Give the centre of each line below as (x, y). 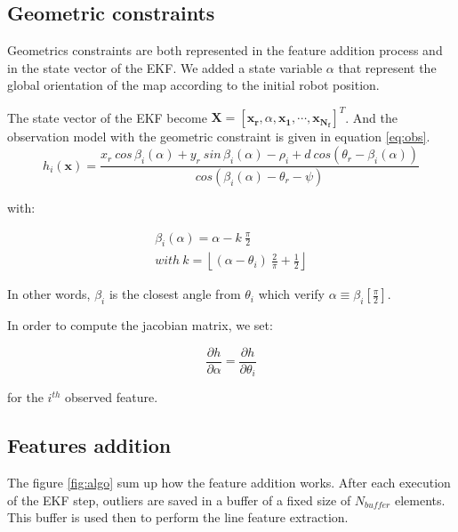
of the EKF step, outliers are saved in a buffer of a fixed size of (179, 500)
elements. (420, 500)
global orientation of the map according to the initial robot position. (193, 85)
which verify (291, 294)
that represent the (387, 67)
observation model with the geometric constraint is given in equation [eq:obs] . (219, 137)
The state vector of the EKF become (107, 117)
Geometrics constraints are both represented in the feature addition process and (225, 50)
